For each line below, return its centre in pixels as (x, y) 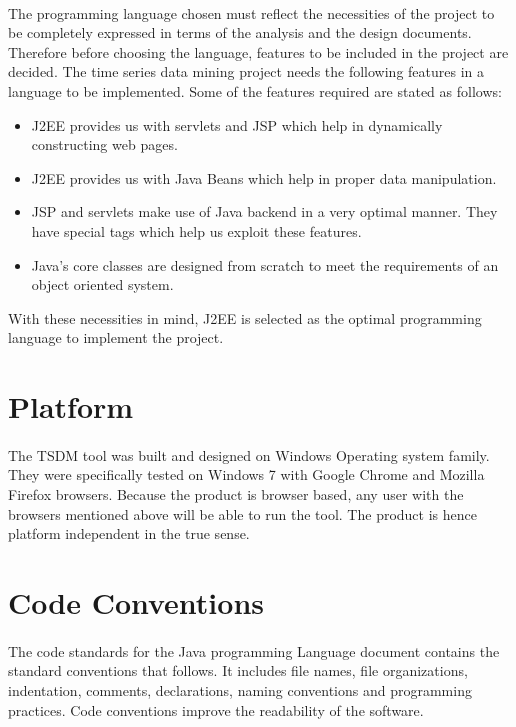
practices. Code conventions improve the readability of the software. (216, 709)
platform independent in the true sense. (129, 533)
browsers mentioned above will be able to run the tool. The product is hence (242, 513)
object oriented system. (102, 284)
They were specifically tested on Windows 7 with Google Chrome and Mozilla (246, 474)
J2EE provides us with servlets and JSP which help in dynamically (237, 124)
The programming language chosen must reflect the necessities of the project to (251, 12)
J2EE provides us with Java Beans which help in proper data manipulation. (264, 177)
